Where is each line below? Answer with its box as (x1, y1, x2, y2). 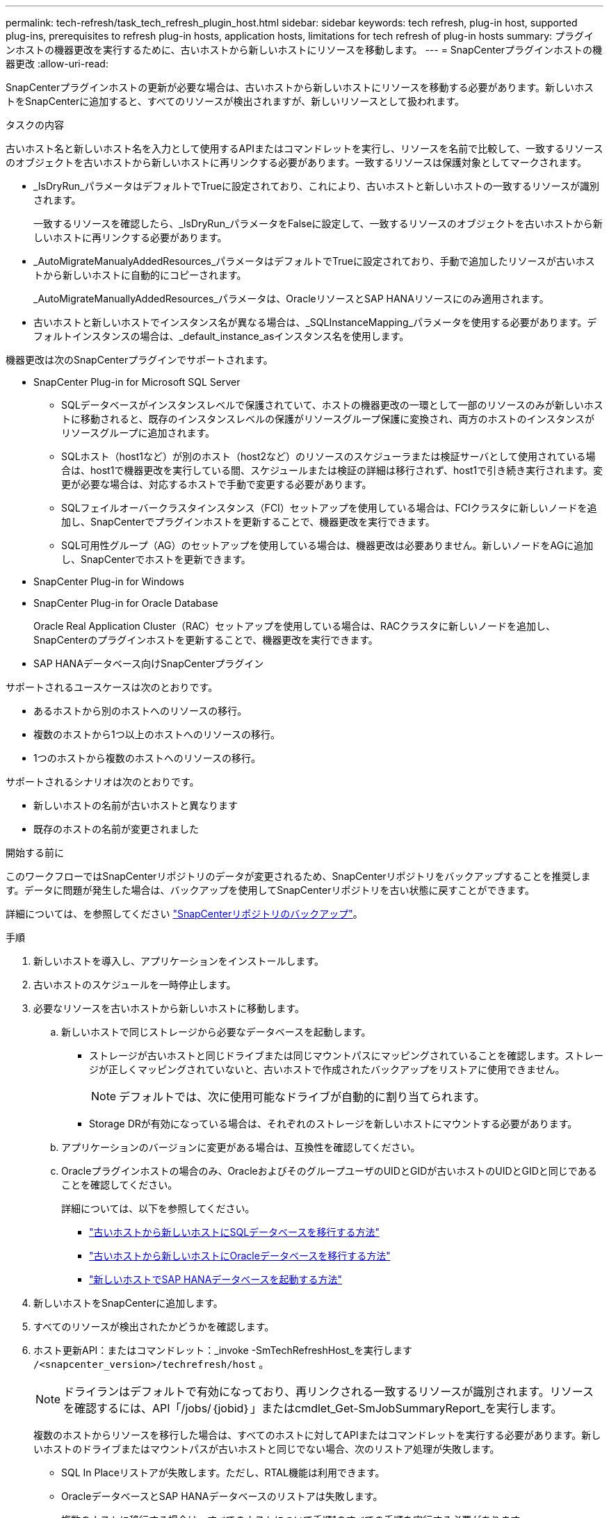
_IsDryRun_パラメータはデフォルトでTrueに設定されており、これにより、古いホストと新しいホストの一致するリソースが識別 (33, 180, 600, 192)
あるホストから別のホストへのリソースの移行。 (33, 705, 247, 717)
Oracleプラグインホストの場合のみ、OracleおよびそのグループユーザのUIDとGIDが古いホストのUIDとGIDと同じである (61, 1165, 597, 1177)
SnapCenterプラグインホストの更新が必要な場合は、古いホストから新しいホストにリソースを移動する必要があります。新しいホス (6, 81, 594, 93)
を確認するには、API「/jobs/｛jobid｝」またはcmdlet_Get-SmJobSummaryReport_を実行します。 (63, 1401, 562, 1415)
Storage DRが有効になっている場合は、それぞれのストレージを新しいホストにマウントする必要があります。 (89, 1118, 578, 1129)
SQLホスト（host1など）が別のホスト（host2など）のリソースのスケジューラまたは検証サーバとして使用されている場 (61, 450, 596, 462)
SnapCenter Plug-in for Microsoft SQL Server (33, 376, 241, 388)
